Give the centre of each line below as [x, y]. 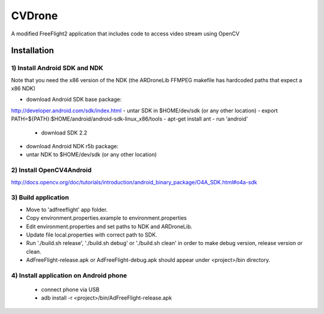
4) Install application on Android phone [69, 275]
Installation [32, 51]
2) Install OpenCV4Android [52, 170]
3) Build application [40, 198]
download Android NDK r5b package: [72, 146]
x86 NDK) [23, 89]
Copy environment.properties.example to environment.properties [106, 218]
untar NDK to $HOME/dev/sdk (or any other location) [91, 155]
